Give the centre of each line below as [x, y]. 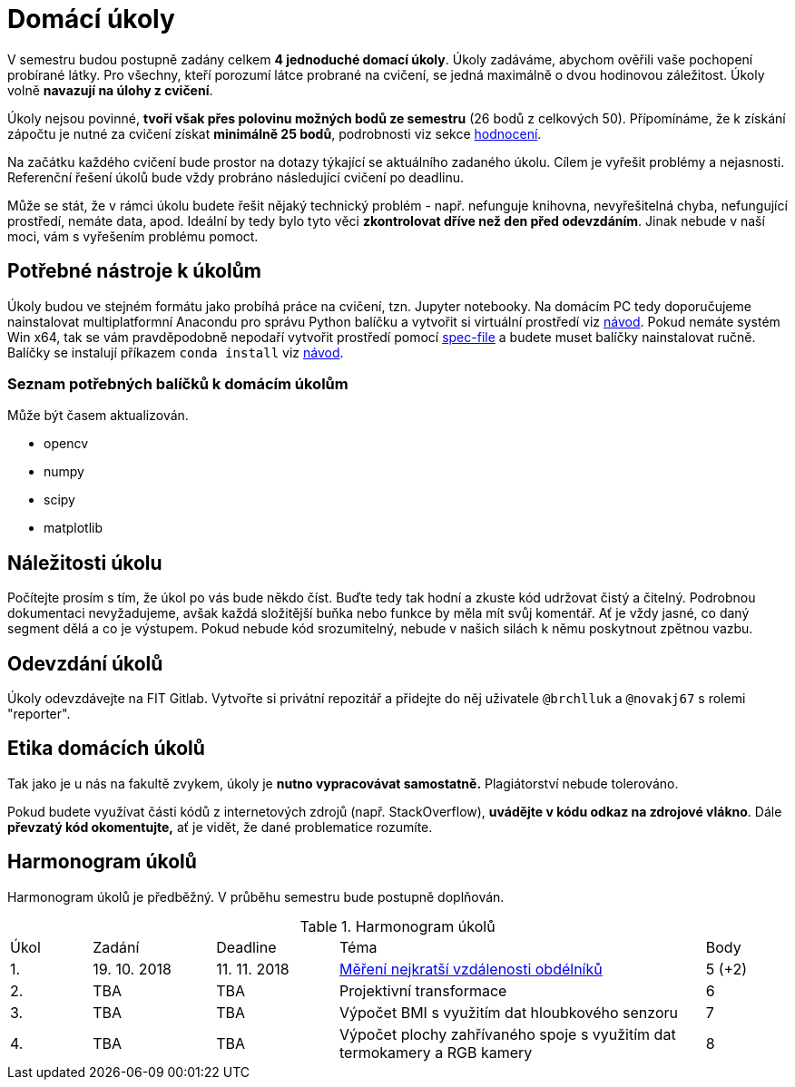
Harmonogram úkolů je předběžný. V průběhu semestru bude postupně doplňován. [256, 896]
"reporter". [39, 714]
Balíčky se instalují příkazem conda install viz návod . [176, 352]
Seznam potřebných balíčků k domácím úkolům [178, 383]
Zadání [116, 947]
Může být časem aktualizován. [98, 416]
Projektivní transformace [423, 990]
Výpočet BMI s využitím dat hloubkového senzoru [509, 1012]
